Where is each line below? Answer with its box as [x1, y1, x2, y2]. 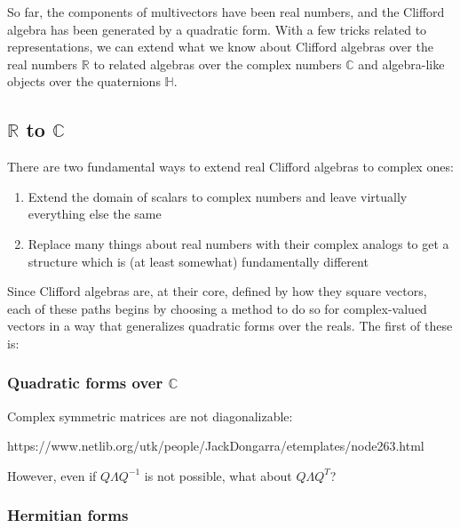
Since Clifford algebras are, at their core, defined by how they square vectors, [7, 282, 427, 300]
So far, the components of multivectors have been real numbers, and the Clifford [7, 3, 445, 20]
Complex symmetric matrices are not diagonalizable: [7, 406, 293, 425]
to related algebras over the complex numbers [93, 54, 342, 73]
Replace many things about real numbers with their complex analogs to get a [28, 234, 449, 252]
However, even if [7, 466, 97, 484]
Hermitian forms [7, 504, 129, 526]
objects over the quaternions [7, 72, 161, 91]
